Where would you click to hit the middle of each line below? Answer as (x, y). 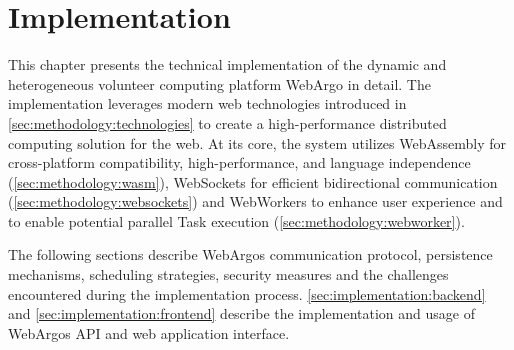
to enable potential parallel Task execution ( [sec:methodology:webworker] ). (236, 220)
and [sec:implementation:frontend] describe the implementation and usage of (242, 313)
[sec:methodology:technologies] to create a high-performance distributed (227, 122)
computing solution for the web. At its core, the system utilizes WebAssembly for (257, 142)
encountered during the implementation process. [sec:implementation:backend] (247, 293)
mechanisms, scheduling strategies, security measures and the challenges (228, 274)
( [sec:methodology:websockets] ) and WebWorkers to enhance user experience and (255, 201)
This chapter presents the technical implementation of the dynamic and (227, 64)
